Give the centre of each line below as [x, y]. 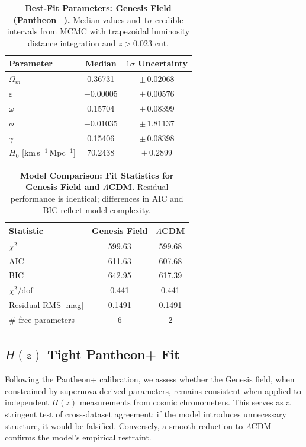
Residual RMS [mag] [46, 305]
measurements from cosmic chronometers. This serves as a [185, 402]
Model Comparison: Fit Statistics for [97, 175]
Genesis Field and [63, 187]
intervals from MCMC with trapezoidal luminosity [98, 31]
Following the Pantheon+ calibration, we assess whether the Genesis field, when [150, 379]
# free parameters [42, 319]
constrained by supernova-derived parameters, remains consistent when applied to [153, 390]
